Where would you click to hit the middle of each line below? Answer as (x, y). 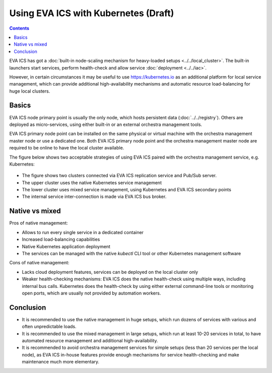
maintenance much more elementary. (61, 362)
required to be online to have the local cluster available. (67, 148)
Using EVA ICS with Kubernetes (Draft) (92, 13)
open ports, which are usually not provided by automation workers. (91, 293)
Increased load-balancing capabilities (61, 240)
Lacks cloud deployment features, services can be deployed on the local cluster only (110, 272)
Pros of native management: (39, 223)
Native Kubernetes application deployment (66, 246)
